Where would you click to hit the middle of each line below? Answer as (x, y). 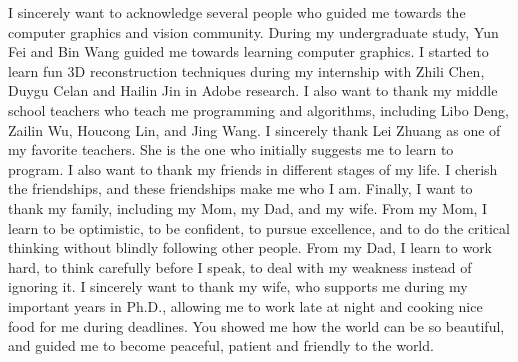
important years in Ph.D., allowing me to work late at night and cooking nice (245, 305)
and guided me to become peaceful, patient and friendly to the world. (221, 345)
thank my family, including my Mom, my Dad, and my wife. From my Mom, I (248, 207)
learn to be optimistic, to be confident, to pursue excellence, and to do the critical (259, 227)
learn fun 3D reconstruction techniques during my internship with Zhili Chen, (246, 70)
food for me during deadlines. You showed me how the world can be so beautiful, (256, 325)
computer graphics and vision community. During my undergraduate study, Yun (253, 31)
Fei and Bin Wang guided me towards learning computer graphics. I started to (248, 51)
